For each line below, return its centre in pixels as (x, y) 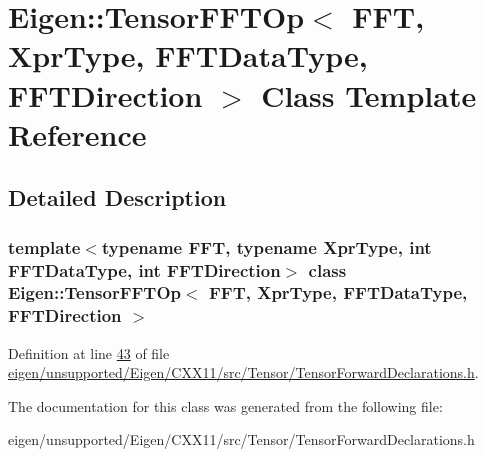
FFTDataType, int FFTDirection (144, 269)
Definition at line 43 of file (89, 352)
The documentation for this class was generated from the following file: (225, 405)
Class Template (369, 94)
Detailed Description (117, 197)
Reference (77, 133)
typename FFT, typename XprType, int (266, 246)
